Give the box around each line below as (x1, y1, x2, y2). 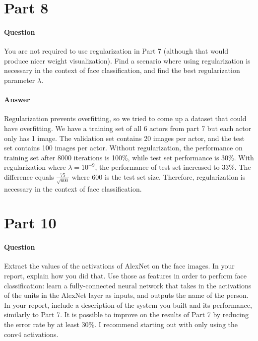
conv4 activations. (4, 329, 59, 339)
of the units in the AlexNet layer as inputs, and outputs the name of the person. (4, 290, 249, 300)
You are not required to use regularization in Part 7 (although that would (4, 46, 229, 56)
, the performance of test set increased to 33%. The (95, 162, 251, 172)
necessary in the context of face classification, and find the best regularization (4, 65, 240, 75)
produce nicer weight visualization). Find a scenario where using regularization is (4, 55, 251, 66)
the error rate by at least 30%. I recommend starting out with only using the (4, 319, 238, 329)
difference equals (4, 171, 54, 182)
